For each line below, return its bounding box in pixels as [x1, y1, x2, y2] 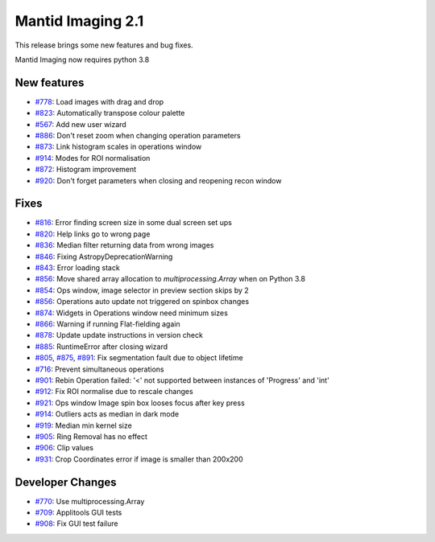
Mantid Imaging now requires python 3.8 [14, 55, 150, 64]
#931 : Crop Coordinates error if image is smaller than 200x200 [35, 454, 243, 464]
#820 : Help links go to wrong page [35, 229, 151, 239]
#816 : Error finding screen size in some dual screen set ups [35, 218, 233, 228]
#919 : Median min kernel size [35, 421, 132, 430]
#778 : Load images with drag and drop [35, 96, 164, 106]
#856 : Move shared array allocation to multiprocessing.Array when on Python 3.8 [35, 274, 306, 284]
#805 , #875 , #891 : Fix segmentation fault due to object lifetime [35, 353, 243, 363]
